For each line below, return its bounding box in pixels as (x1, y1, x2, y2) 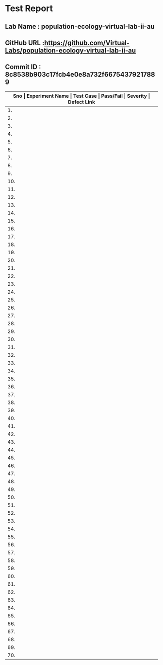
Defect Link (67, 98, 96, 105)
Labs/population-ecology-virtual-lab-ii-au (5, 46, 136, 54)
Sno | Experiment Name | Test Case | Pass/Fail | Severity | (13, 92, 150, 99)
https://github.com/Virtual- (44, 38, 130, 47)
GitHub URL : (5, 38, 45, 47)
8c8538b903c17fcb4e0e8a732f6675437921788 (5, 70, 155, 79)
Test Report (5, 3, 53, 14)
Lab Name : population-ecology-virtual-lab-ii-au (5, 22, 155, 31)
